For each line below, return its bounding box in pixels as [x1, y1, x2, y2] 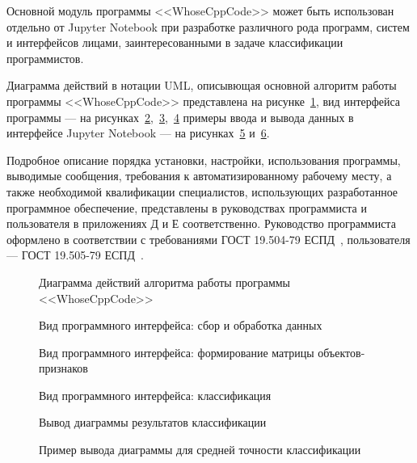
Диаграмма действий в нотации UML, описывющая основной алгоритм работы [6, 77, 397, 94]
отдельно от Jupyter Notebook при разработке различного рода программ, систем [6, 18, 410, 35]
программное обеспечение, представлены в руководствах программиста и [6, 199, 367, 216]
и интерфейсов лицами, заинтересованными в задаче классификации [6, 34, 343, 51]
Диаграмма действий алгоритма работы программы [39, 273, 291, 290]
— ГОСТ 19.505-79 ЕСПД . [6, 246, 144, 263]
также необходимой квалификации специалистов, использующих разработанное [6, 183, 398, 200]
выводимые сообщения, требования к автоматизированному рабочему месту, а [6, 167, 392, 184]
